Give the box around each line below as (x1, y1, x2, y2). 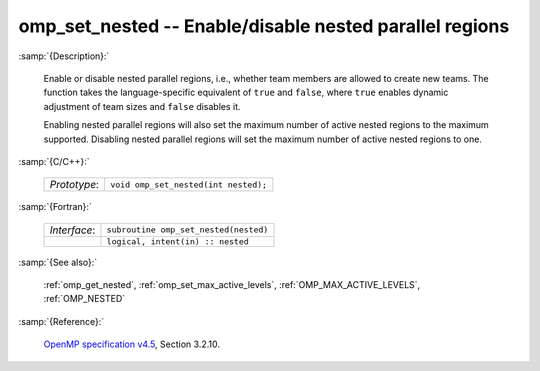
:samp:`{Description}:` (18, 50, 110, 62)
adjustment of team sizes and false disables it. (43, 100, 241, 112)
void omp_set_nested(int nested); (110, 179, 268, 190)
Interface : (49, 223, 96, 237)
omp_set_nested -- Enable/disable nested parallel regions (18, 15, 510, 37)
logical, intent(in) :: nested (106, 236, 249, 247)
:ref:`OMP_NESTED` (43, 293, 126, 305)
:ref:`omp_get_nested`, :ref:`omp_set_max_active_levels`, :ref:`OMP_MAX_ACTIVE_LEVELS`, (43, 279, 421, 291)
